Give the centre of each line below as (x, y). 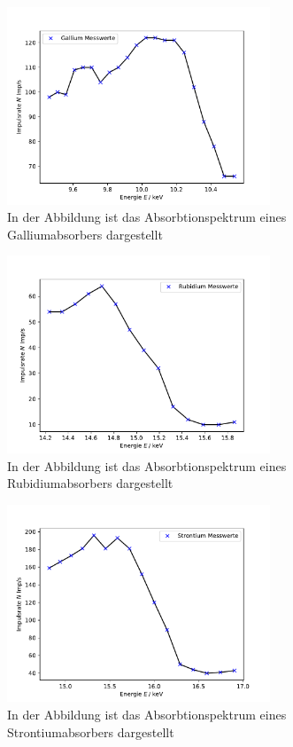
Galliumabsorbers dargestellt (85, 234)
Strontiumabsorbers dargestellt (91, 731)
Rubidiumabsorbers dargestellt (90, 483)
